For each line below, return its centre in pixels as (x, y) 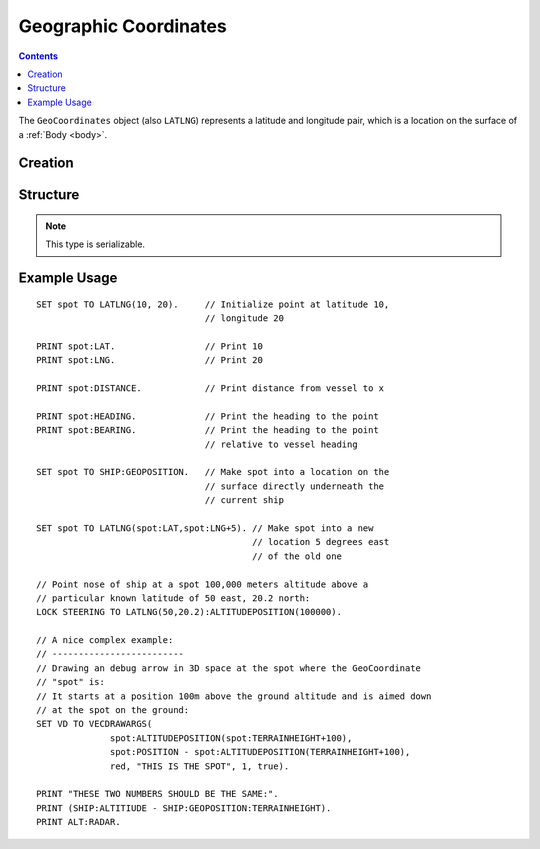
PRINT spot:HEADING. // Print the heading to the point (207, 416)
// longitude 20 (244, 318)
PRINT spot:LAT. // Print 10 (150, 346)
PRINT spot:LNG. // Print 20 (150, 360)
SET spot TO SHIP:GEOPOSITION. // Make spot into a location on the (213, 472)
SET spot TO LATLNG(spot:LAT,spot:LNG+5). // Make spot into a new (205, 528)
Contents (38, 56)
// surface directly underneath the (294, 486)
